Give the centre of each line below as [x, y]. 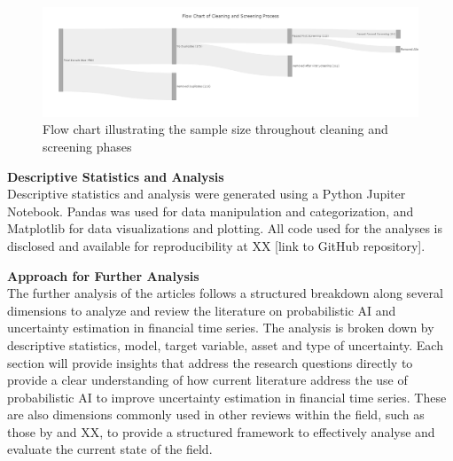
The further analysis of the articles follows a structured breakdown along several [225, 293]
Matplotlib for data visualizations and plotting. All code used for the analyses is [225, 228]
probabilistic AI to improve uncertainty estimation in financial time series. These [227, 397]
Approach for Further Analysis [103, 275]
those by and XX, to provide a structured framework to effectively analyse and [221, 431]
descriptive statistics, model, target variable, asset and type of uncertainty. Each [225, 344]
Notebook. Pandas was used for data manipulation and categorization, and [211, 211]
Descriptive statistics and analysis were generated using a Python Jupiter [207, 194]
